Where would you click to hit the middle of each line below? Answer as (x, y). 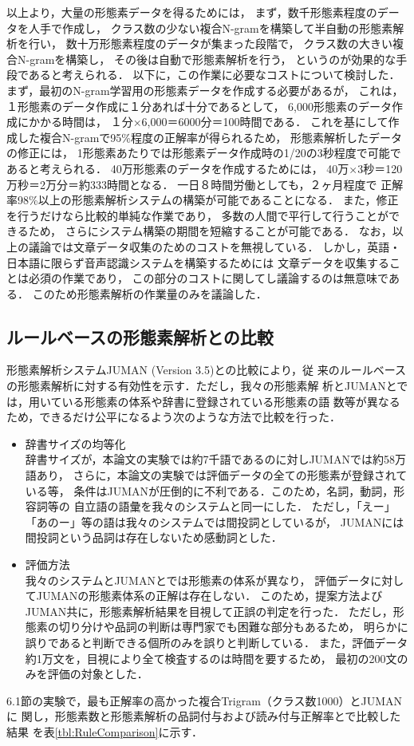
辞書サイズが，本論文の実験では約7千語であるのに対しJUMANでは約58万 (215, 459)
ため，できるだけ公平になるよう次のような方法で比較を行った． (174, 417)
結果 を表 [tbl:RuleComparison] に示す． (104, 731)
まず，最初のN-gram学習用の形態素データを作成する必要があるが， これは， (205, 90)
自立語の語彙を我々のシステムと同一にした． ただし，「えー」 (235, 506)
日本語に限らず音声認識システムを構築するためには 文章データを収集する (198, 262)
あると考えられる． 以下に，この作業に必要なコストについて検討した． (214, 75)
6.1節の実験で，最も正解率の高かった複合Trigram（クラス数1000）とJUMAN (205, 700)
